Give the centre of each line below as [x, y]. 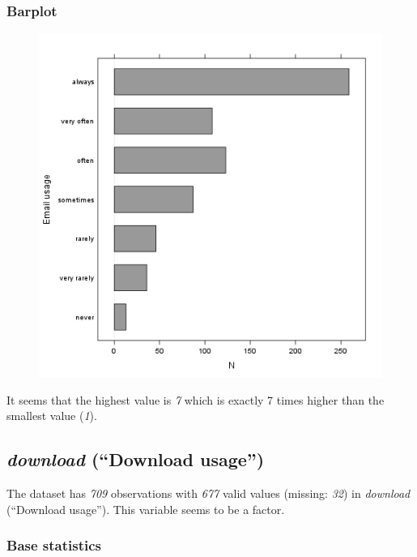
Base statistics [54, 545]
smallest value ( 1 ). [52, 416]
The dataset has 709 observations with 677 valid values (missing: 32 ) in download [208, 493]
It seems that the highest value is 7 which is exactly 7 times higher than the [196, 399]
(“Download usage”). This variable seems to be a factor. [146, 509]
